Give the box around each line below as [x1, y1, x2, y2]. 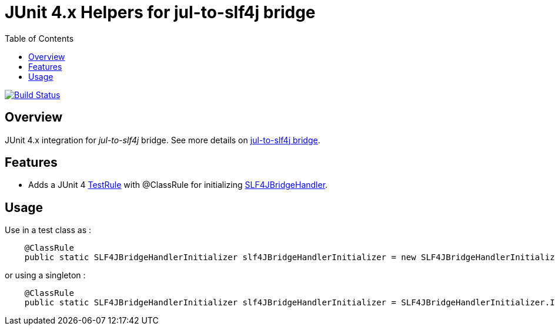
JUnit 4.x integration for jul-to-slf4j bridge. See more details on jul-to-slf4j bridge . [5, 134, 320, 145]
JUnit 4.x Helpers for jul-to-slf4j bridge [5, 2, 316, 22]
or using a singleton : [5, 270, 86, 281]
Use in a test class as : [5, 225, 92, 235]
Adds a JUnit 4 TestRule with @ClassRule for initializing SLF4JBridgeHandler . [28, 180, 328, 190]
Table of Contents [5, 33, 74, 43]
